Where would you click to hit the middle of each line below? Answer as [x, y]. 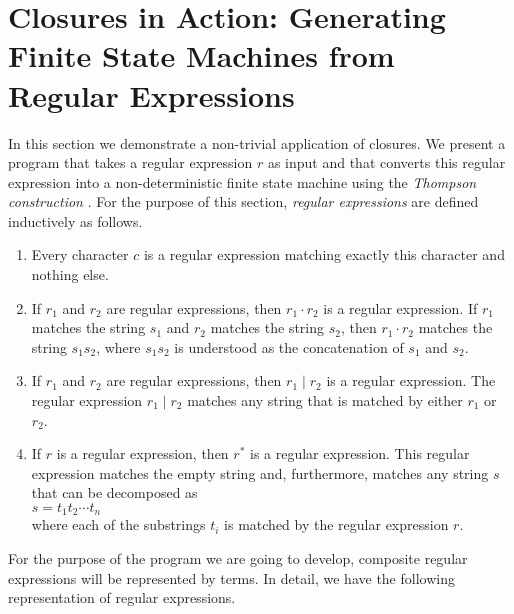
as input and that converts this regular [386, 162]
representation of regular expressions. [122, 597]
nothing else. [70, 274]
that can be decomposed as [114, 492]
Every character [80, 254]
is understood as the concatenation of [289, 346]
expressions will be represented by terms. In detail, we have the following [231, 577]
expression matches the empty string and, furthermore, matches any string [260, 472]
